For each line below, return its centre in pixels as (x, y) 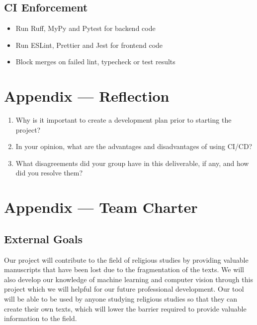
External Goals (43, 239)
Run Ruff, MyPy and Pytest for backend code (86, 28)
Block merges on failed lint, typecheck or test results (95, 62)
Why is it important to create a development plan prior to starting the (124, 120)
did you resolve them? (49, 173)
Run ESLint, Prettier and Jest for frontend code (89, 45)
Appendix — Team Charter (101, 207)
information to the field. (41, 318)
